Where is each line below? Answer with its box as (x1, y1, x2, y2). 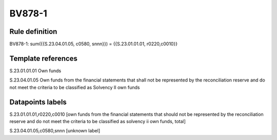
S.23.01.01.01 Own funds (9, 67, 62, 74)
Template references (9, 54, 78, 63)
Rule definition (9, 27, 57, 36)
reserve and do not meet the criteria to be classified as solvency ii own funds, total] (9, 118, 186, 125)
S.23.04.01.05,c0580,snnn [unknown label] (9, 128, 100, 134)
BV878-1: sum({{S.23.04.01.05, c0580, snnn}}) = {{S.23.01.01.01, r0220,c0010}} (9, 41, 178, 47)
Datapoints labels (9, 97, 67, 106)
